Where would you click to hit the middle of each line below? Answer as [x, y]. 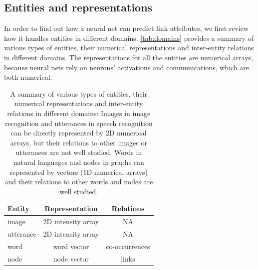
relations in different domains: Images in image [79, 113]
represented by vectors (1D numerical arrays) [79, 172]
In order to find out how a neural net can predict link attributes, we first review [127, 28]
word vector [71, 246]
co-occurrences [128, 246]
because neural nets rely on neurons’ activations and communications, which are [127, 67]
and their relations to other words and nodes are [79, 182]
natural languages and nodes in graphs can [79, 162]
